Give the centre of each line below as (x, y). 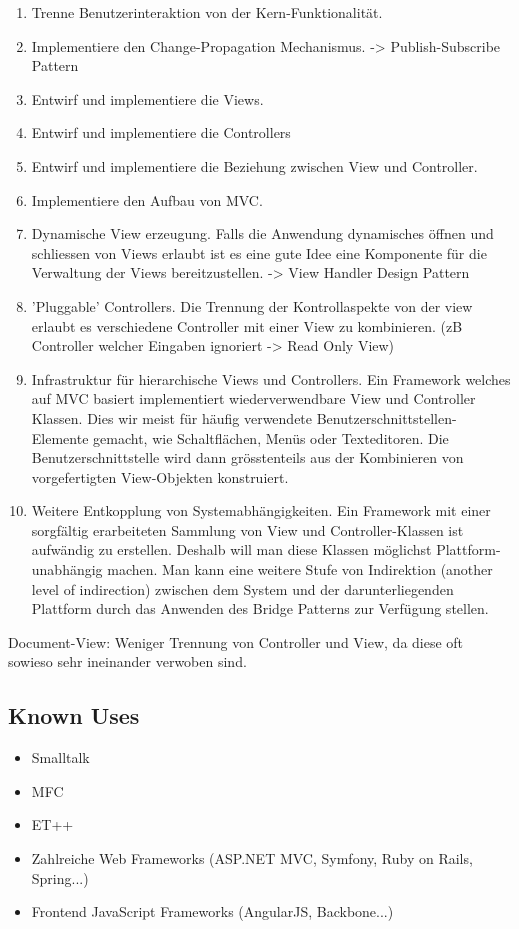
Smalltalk (60, 757)
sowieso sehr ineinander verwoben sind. (127, 661)
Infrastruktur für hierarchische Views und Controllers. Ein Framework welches (271, 378)
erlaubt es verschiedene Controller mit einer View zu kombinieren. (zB (247, 325)
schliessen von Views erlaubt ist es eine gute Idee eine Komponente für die (259, 252)
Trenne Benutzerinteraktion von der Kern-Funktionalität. (207, 12)
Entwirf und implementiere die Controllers (161, 132)
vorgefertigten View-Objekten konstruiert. (160, 476)
